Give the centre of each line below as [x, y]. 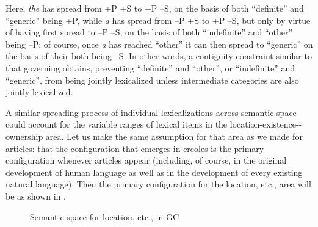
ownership [24, 136]
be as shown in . [36, 196]
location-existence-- [266, 124]
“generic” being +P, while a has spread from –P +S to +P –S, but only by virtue [158, 20]
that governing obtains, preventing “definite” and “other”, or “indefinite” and [150, 67]
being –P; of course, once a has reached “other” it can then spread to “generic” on [159, 44]
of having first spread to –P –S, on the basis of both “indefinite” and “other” [149, 32]
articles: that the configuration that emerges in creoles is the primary [135, 148]
